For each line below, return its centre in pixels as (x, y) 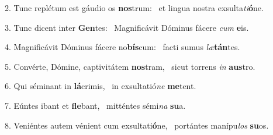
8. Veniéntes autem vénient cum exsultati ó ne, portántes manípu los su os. (137, 125)
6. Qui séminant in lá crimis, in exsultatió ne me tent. (101, 86)
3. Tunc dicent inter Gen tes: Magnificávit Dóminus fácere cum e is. (127, 27)
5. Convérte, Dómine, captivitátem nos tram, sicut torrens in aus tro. (130, 66)
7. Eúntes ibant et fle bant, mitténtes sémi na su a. (95, 105)
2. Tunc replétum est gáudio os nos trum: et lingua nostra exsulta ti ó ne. (134, 8)
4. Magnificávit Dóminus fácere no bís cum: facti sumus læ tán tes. (122, 47)
